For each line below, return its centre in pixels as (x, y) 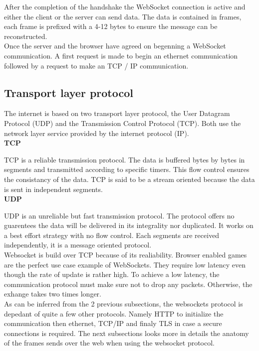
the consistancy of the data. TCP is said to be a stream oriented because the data (129, 179)
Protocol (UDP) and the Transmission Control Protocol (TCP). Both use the (123, 123)
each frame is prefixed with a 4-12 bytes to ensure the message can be (111, 26)
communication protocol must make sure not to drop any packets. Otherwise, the (128, 284)
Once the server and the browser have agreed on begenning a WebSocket (115, 46)
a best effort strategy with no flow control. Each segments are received (112, 235)
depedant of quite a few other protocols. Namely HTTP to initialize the (114, 313)
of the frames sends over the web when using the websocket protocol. (110, 343)
